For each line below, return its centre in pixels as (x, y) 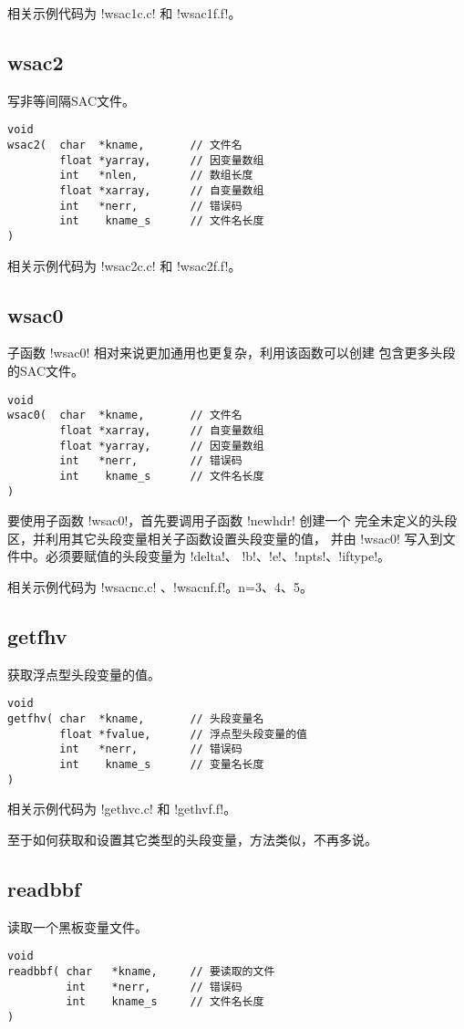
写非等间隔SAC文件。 (71, 100)
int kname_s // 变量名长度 (162, 765)
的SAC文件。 (46, 371)
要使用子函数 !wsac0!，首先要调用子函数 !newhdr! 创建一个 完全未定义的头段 (232, 520)
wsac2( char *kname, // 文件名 (125, 146)
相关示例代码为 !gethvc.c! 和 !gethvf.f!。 (122, 809)
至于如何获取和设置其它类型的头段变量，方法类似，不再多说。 (192, 839)
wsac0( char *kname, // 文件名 (125, 416)
